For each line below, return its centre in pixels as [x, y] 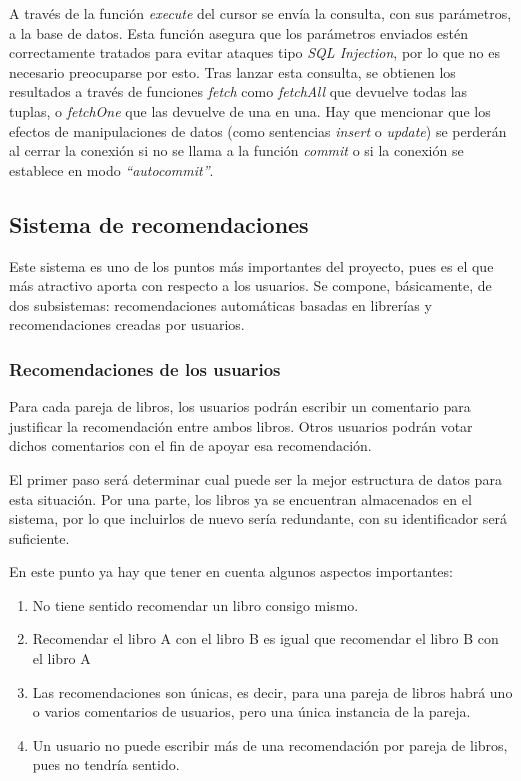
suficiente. [39, 537]
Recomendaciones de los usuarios [145, 368]
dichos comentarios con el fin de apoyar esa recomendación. [190, 445]
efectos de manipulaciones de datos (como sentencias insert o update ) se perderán [258, 130]
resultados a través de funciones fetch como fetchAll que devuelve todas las [238, 91]
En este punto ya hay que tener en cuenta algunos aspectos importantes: [231, 571]
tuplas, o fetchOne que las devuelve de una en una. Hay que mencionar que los [250, 110]
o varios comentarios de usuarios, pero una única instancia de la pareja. [251, 711]
